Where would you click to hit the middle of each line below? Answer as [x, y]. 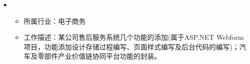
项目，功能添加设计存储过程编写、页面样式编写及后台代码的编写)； [132, 46]
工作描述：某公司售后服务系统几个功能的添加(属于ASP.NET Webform [134, 37]
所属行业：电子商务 [55, 21]
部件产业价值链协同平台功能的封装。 [103, 56]
